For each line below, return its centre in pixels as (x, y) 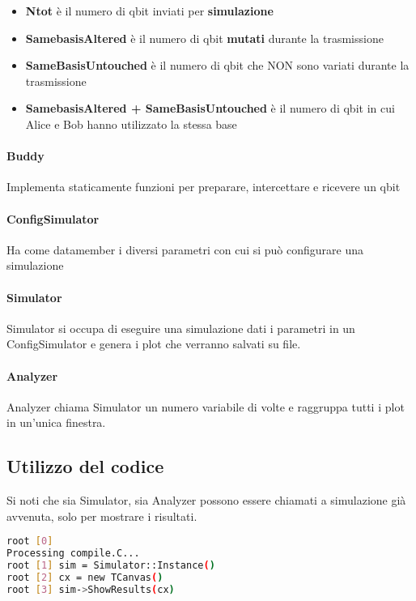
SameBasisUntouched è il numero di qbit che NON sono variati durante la (217, 65)
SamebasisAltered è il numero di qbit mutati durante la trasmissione (204, 38)
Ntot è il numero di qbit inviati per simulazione (149, 11)
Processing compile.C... (73, 554)
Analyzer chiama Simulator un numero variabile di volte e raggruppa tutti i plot (206, 406)
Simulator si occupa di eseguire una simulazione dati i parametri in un (181, 328)
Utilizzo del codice (85, 466)
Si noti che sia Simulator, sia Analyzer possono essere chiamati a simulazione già (206, 500)
